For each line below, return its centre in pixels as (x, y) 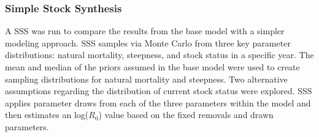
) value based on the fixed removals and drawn (186, 115)
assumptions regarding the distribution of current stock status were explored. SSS (159, 91)
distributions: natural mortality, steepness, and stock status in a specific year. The (159, 55)
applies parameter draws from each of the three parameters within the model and (158, 102)
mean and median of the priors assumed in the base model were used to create (152, 67)
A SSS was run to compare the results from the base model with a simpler (145, 31)
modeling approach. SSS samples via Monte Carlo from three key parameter (148, 43)
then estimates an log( (47, 115)
